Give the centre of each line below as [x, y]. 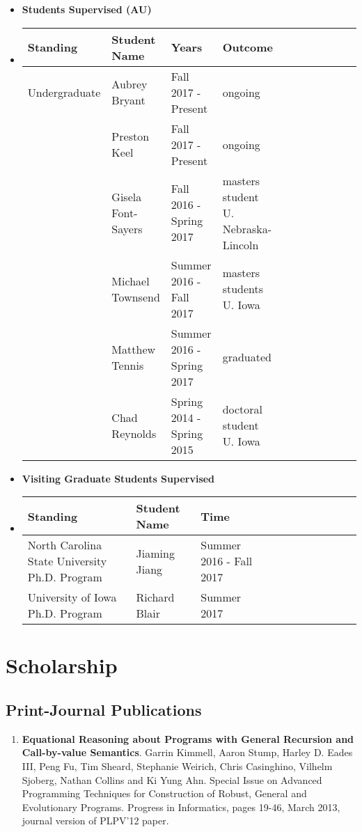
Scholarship [62, 665]
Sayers [127, 228]
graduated [247, 357]
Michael [131, 281]
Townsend [136, 297]
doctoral [243, 409]
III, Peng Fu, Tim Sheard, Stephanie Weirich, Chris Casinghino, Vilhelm [177, 766]
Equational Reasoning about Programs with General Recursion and [188, 738]
